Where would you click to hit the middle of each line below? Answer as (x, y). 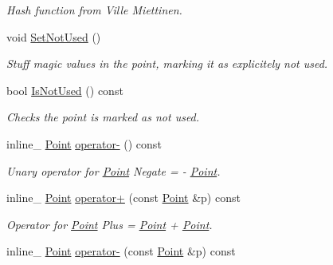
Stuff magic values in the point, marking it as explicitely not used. (167, 63)
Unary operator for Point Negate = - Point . (114, 170)
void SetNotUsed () (54, 36)
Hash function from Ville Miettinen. (94, 10)
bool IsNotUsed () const (65, 90)
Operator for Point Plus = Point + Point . (110, 224)
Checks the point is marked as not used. (103, 117)
